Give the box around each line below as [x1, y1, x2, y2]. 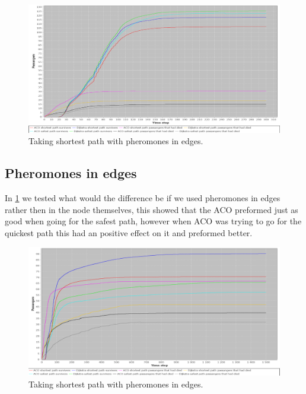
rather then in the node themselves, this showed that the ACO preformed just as [5, 203, 298, 215]
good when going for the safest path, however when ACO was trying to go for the [5, 215, 302, 227]
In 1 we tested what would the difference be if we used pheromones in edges [5, 192, 280, 204]
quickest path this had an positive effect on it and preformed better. [5, 226, 253, 239]
